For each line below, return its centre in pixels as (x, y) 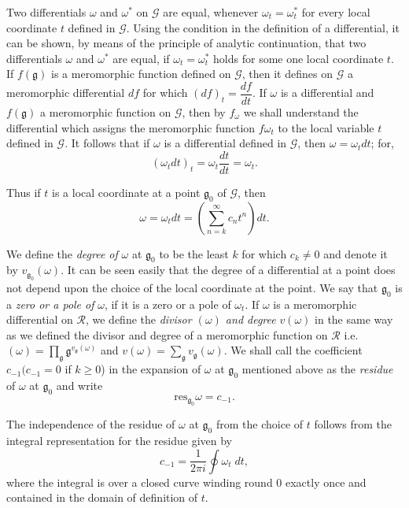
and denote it (356, 253)
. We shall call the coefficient (293, 350)
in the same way (354, 319)
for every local (336, 12)
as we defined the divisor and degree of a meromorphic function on (167, 334)
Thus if (24, 192)
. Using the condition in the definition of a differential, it (263, 27)
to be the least (194, 253)
